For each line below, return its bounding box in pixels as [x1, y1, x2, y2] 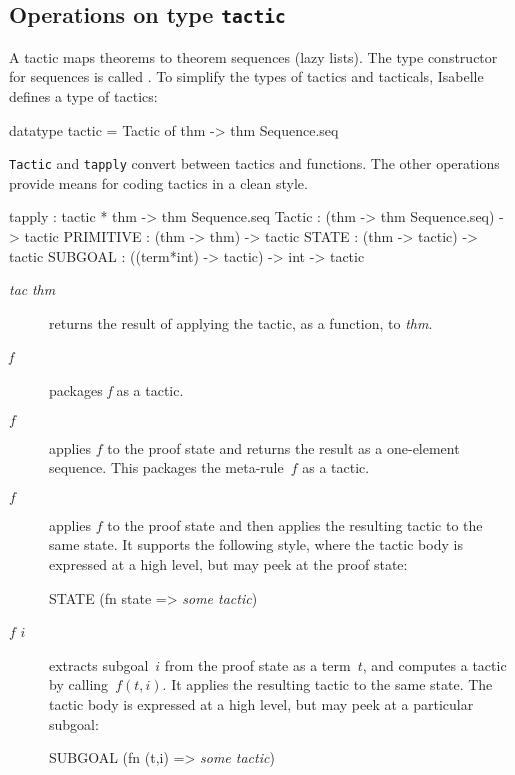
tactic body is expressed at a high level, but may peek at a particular [49, 693, 474, 714]
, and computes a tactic [362, 654, 507, 675]
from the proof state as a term [164, 654, 351, 675]
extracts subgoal [49, 654, 149, 675]
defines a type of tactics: [9, 85, 158, 106]
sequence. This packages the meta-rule [49, 457, 284, 478]
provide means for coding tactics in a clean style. [9, 172, 308, 193]
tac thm [9, 279, 56, 300]
